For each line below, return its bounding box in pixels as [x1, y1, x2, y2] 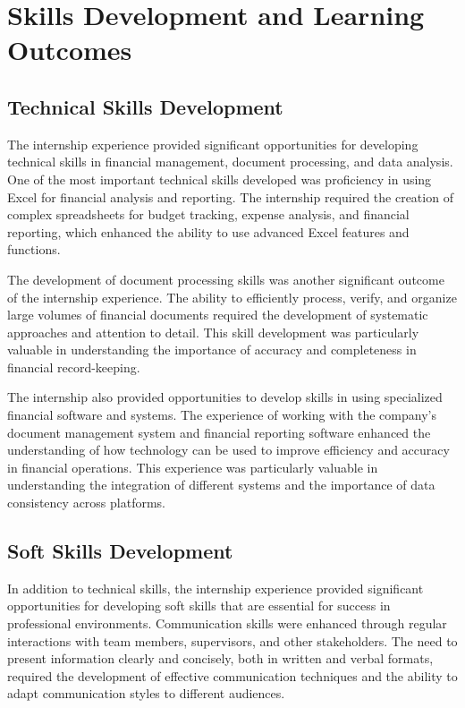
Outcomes [7, 31, 132, 68]
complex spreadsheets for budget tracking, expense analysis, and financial [7, 205, 410, 224]
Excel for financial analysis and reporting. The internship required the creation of [7, 187, 453, 206]
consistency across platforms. [7, 493, 166, 512]
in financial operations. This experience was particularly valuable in [7, 457, 378, 476]
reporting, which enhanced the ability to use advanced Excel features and [7, 222, 410, 241]
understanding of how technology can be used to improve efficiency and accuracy [7, 440, 450, 459]
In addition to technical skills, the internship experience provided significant [7, 578, 424, 597]
